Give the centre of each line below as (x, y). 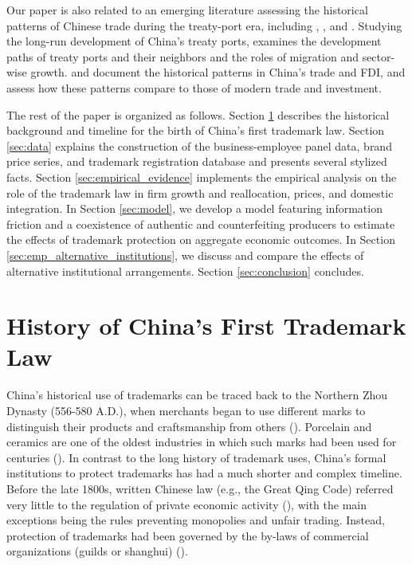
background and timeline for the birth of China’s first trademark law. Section (196, 130)
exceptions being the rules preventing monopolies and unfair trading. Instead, (196, 520)
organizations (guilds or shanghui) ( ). (97, 551)
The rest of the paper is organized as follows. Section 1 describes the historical (198, 114)
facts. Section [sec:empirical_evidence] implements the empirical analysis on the (202, 177)
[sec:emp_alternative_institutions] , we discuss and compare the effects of (185, 255)
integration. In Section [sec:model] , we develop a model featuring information (194, 208)
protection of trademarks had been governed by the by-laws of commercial (188, 535)
